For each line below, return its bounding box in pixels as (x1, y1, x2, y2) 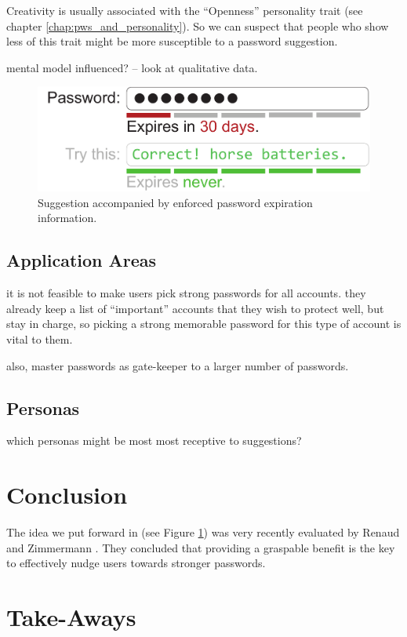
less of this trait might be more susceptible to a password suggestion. (6, 33, 338, 49)
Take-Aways (6, 601, 136, 633)
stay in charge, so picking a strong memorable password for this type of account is (6, 315, 402, 332)
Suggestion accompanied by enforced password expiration (38, 194, 313, 210)
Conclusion (6, 479, 128, 511)
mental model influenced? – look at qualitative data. (6, 59, 258, 75)
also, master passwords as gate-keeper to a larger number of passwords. (6, 357, 349, 373)
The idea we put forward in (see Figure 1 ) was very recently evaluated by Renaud (6, 524, 400, 541)
